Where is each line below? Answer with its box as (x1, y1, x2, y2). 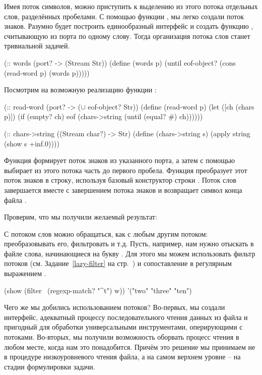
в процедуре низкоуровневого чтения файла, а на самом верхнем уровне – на (4, 351, 241, 362)
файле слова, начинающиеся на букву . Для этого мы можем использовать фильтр (4, 248, 255, 258)
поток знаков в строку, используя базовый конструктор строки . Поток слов (4, 175, 236, 185)
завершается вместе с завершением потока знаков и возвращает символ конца (4, 184, 242, 195)
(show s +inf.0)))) (4, 138, 59, 148)
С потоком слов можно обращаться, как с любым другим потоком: (4, 228, 208, 239)
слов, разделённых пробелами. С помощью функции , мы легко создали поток (4, 11, 244, 21)
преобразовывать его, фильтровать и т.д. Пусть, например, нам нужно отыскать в (4, 238, 254, 249)
